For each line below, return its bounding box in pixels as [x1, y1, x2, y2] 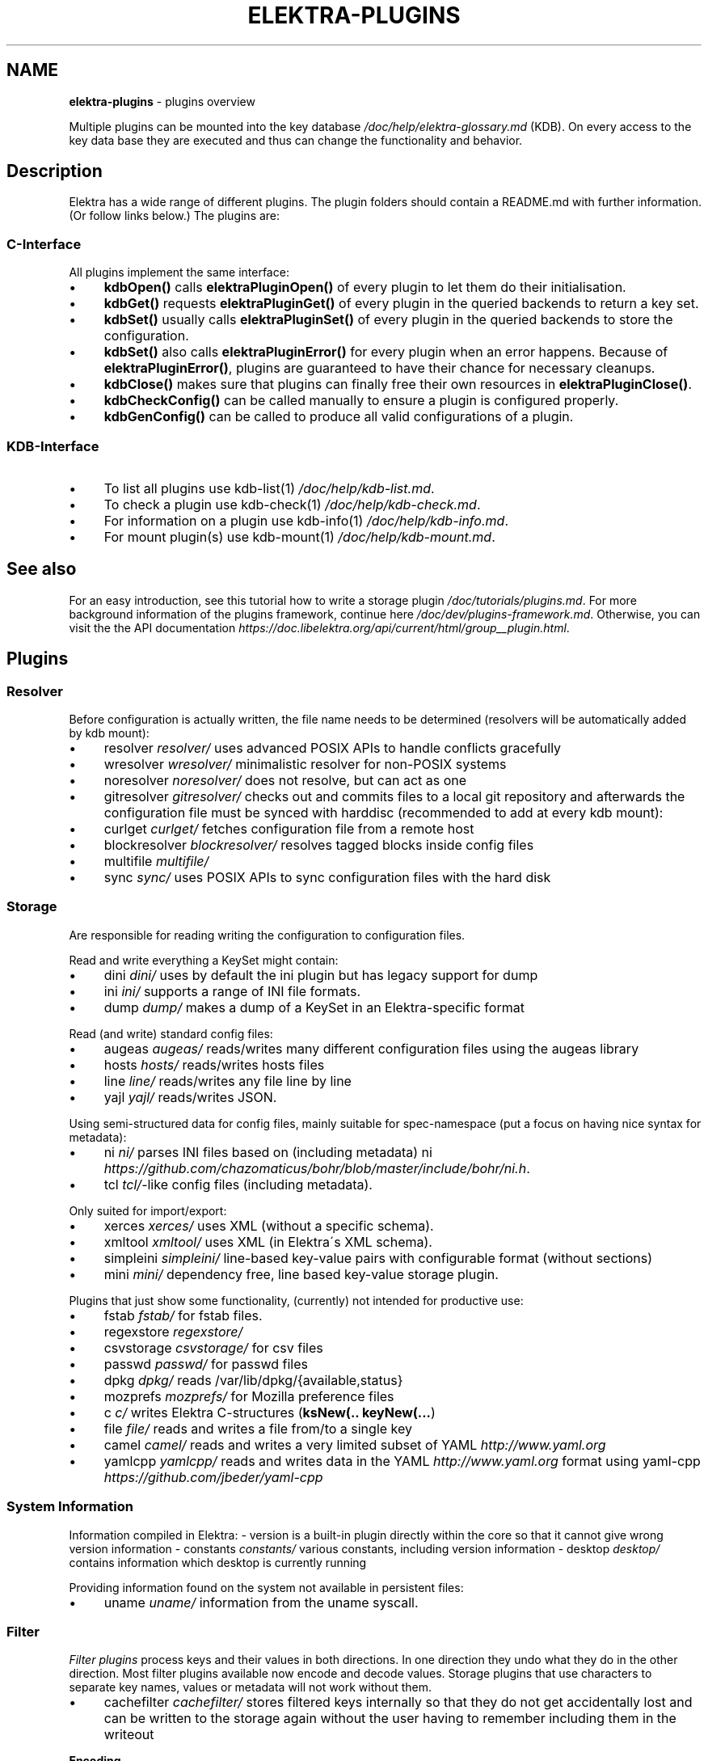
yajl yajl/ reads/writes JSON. [103, 1088, 277, 1105]
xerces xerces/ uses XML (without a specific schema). [103, 1217, 434, 1234]
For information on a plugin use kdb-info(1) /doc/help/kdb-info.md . [103, 512, 508, 529]
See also [6, 559, 77, 580]
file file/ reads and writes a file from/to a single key [103, 1420, 413, 1437]
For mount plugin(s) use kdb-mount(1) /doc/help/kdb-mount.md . [103, 528, 495, 545]
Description [6, 161, 103, 182]
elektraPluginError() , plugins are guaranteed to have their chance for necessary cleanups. [103, 360, 655, 377]
